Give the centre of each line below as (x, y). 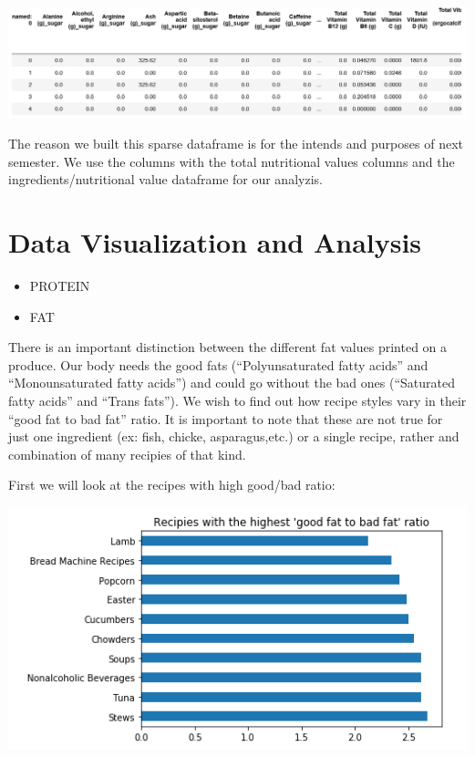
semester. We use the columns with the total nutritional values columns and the (232, 161)
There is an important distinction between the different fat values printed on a (228, 347)
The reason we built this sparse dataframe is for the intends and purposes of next (236, 144)
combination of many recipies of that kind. (127, 454)
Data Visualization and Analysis (215, 242)
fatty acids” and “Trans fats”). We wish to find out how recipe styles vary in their (237, 401)
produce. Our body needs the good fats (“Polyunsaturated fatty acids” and (218, 364)
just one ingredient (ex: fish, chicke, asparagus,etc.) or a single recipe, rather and (234, 436)
